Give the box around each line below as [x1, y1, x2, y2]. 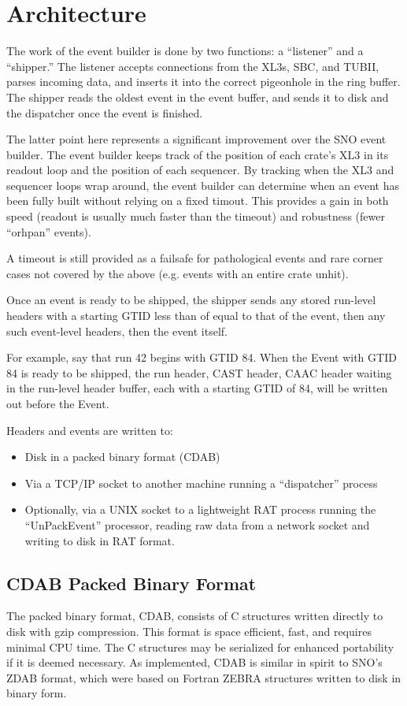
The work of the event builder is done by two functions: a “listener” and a [6, 43, 364, 59]
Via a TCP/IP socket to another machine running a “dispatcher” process [24, 474, 378, 491]
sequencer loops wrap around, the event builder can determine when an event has [6, 176, 399, 193]
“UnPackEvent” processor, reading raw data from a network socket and [24, 516, 370, 533]
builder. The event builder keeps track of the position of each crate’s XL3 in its [6, 146, 389, 162]
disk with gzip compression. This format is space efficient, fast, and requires [6, 622, 372, 639]
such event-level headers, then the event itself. [6, 322, 228, 339]
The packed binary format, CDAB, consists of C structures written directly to [6, 608, 383, 624]
